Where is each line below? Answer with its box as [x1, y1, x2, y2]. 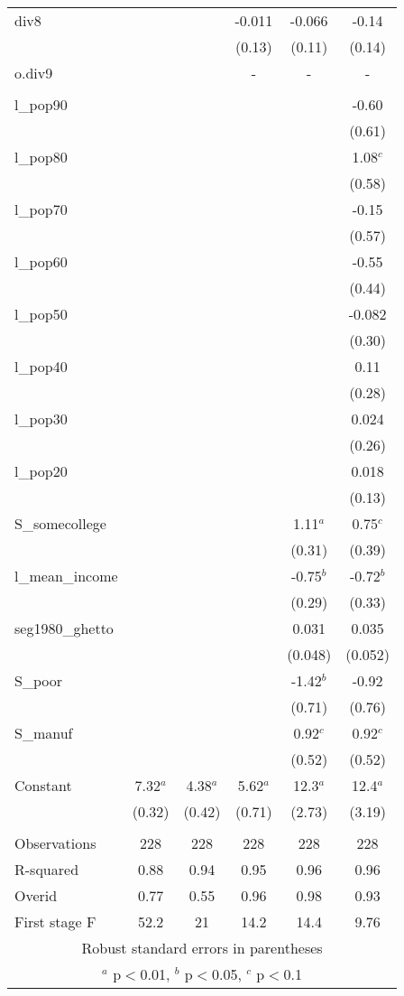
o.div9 [14, 62, 53, 83]
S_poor [14, 670, 62, 691]
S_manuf [14, 722, 73, 743]
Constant [14, 775, 72, 796]
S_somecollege [14, 513, 106, 534]
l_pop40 [14, 356, 68, 377]
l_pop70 [14, 199, 68, 219]
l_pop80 [14, 146, 68, 167]
